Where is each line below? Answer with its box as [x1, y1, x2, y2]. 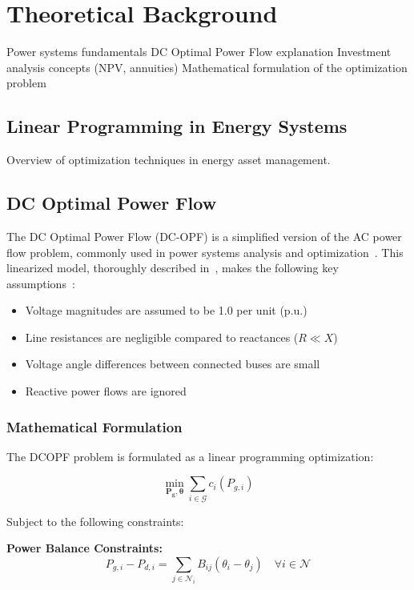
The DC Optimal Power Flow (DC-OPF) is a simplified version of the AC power [6, 227, 402, 244]
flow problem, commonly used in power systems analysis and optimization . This [6, 243, 404, 260]
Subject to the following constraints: [6, 512, 184, 529]
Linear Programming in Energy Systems [6, 114, 348, 138]
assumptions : [6, 275, 75, 291]
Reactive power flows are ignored [25, 383, 187, 399]
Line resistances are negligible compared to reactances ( [25, 328, 299, 345]
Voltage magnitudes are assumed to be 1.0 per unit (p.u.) [25, 302, 307, 319]
